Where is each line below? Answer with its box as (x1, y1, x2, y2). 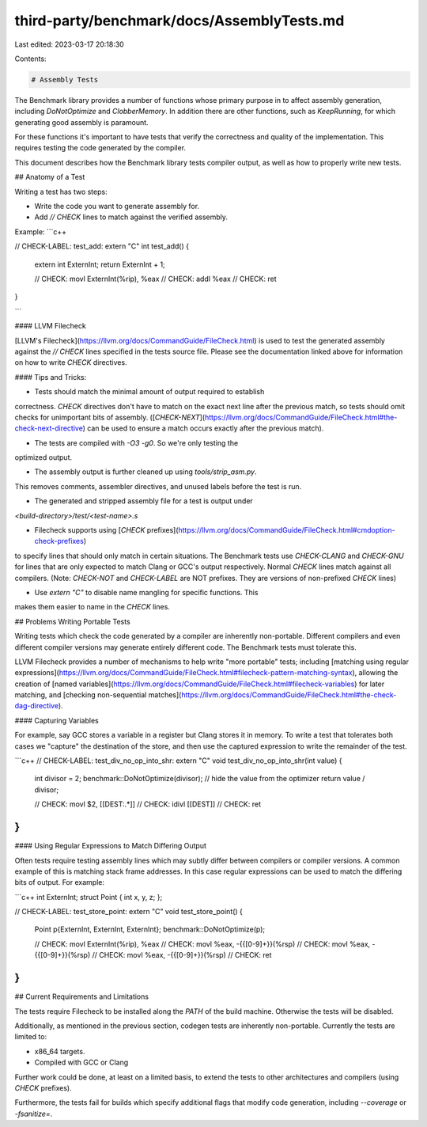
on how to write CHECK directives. (14, 358, 127, 367)
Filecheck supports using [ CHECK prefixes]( (34, 526, 179, 535)
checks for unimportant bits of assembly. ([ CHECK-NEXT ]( (14, 412, 206, 422)
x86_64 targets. (34, 1046, 85, 1056)
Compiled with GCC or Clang (34, 1057, 129, 1068)
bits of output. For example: (14, 878, 104, 887)
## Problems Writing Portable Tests (14, 617, 130, 626)
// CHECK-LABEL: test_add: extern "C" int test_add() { (14, 241, 190, 251)
